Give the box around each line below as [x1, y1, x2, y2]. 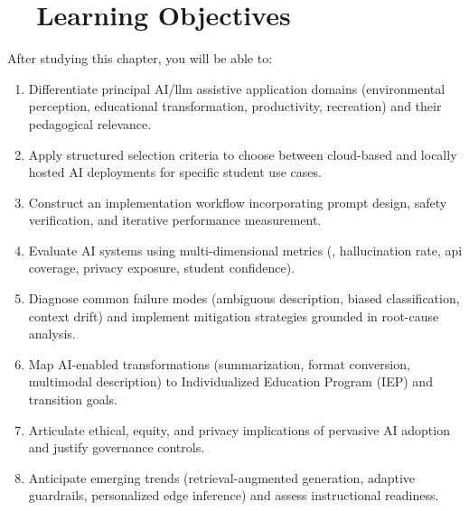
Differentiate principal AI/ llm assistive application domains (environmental [28, 79, 446, 98]
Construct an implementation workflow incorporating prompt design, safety [28, 192, 447, 211]
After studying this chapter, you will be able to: [7, 49, 273, 68]
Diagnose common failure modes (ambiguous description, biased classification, [28, 289, 460, 308]
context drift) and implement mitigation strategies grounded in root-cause [28, 306, 439, 325]
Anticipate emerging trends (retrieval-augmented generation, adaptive [28, 468, 416, 487]
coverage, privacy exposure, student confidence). [28, 258, 295, 277]
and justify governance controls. [28, 438, 205, 457]
